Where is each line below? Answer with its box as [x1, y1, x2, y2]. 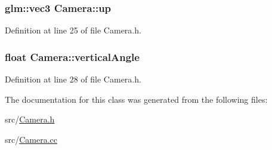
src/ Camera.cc [5, 133, 58, 145]
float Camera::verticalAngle [5, 49, 140, 64]
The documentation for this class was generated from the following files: [5, 93, 268, 105]
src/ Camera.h [5, 113, 55, 125]
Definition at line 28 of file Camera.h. [5, 73, 141, 85]
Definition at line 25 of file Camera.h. [5, 24, 141, 36]
